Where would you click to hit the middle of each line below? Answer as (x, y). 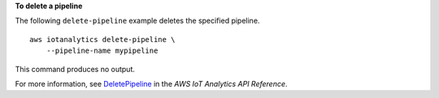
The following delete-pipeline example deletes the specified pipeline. (137, 21)
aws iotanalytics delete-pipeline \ (102, 39)
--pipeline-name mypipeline (102, 51)
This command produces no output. (75, 69)
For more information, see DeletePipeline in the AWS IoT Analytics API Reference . (151, 83)
